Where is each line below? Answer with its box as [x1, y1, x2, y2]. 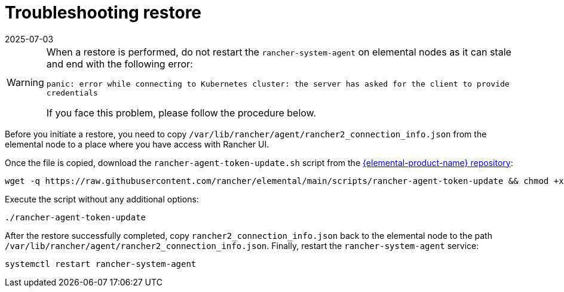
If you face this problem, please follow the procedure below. [46, 106, 317, 119]
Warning [7, 76, 44, 88]
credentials [46, 88, 98, 97]
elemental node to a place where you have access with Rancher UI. [5, 139, 269, 149]
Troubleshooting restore [5, 2, 202, 23]
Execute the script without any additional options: [5, 193, 199, 204]
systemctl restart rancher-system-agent [5, 259, 197, 269]
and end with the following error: [46, 57, 193, 70]
